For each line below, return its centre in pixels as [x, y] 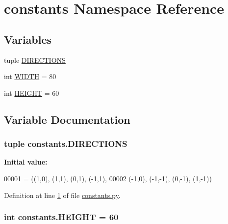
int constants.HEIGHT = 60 [61, 217]
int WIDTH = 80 [30, 76]
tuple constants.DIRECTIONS [66, 144]
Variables [28, 39]
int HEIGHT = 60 [32, 93]
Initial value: [26, 162]
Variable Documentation [67, 119]
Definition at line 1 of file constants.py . [62, 195]
